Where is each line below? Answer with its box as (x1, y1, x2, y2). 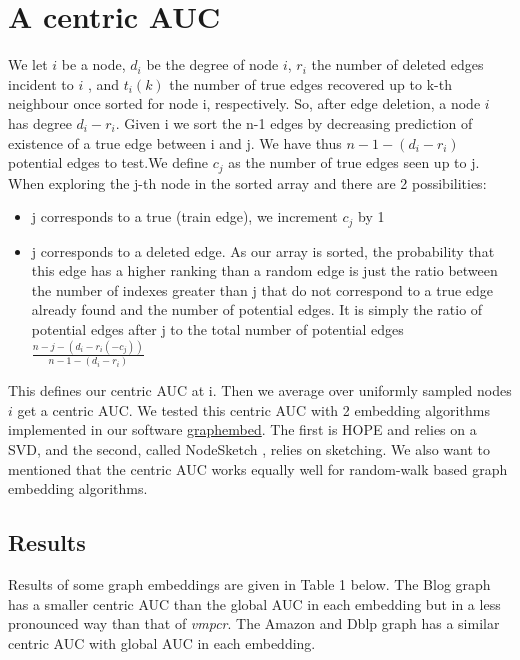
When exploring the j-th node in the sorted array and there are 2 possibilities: (8, 172, 487, 193)
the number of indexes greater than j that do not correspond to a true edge (31, 279, 494, 300)
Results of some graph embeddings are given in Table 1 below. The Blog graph (8, 573, 491, 594)
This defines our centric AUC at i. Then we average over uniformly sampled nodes (8, 380, 512, 401)
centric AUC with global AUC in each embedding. (8, 632, 316, 653)
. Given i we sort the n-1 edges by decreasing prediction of (115, 112, 473, 133)
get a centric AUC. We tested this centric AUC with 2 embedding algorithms (17, 399, 490, 420)
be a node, (61, 54, 126, 75)
